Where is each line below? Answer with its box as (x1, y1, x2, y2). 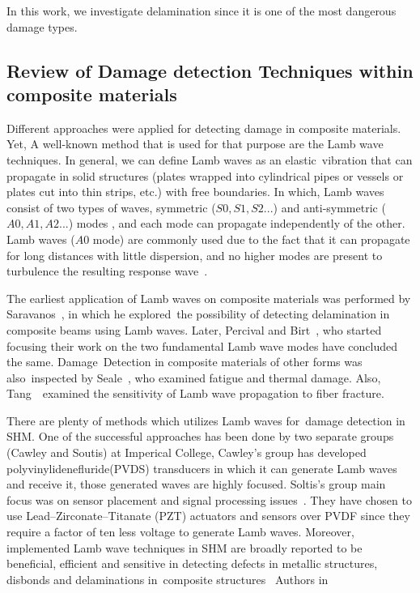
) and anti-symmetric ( (273, 198, 386, 215)
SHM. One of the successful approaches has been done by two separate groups (6, 428, 394, 445)
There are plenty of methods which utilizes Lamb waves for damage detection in (6, 412, 405, 429)
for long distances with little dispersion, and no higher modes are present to (6, 246, 383, 263)
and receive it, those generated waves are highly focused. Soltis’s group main (6, 476, 386, 493)
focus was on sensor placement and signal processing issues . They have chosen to (6, 491, 412, 508)
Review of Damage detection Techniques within (6, 58, 414, 83)
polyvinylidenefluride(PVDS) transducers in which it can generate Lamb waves (6, 459, 397, 476)
